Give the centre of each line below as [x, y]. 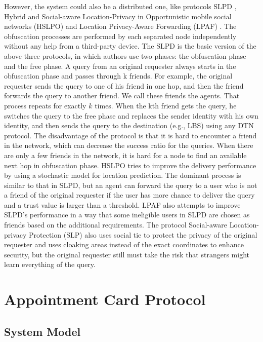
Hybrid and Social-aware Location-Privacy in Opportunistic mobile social [118, 16]
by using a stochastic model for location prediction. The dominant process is [123, 175]
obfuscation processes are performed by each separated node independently [120, 36]
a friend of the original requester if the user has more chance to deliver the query [129, 195]
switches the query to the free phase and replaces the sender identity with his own [131, 115]
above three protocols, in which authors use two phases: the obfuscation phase [125, 55]
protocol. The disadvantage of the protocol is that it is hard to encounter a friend [130, 135]
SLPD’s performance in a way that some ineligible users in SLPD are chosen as [127, 215]
